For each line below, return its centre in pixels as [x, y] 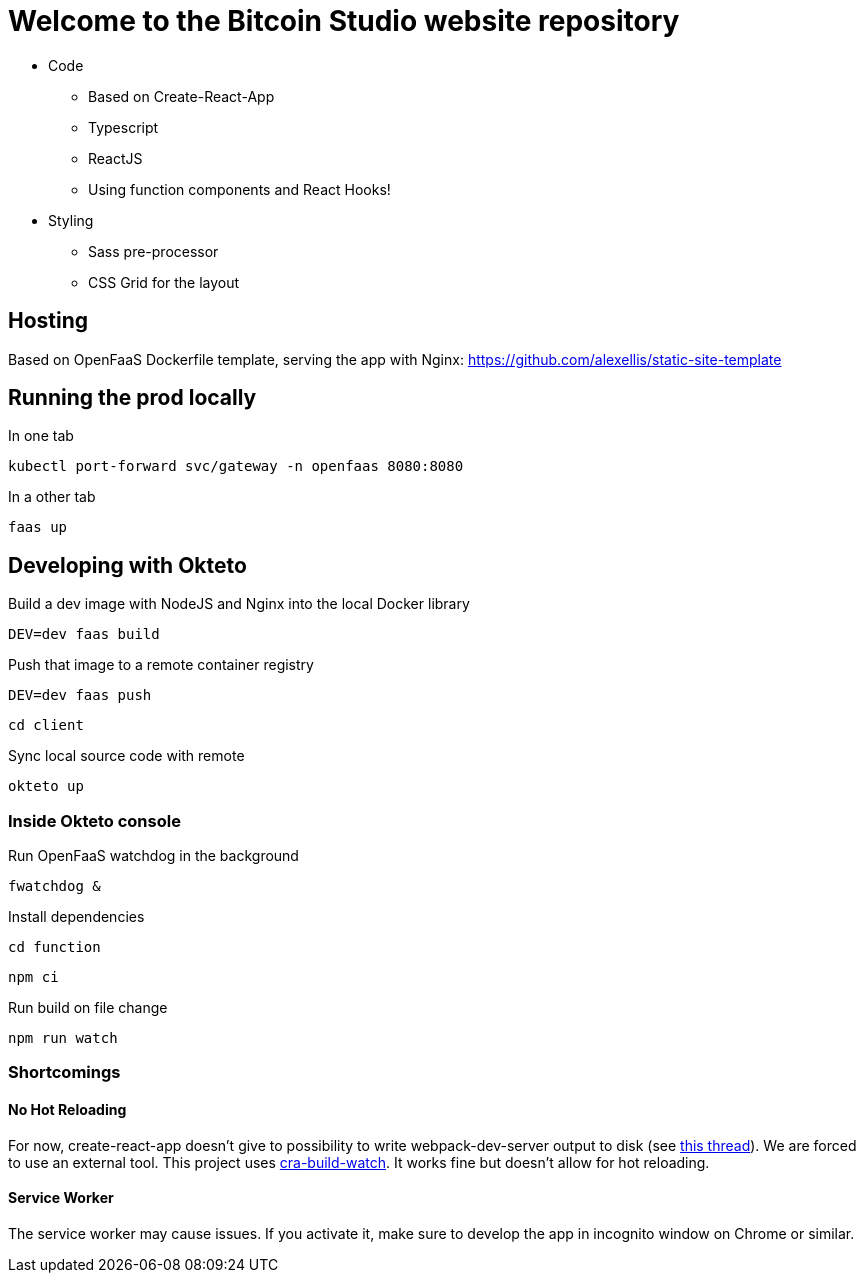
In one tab [41, 436]
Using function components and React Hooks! [239, 189]
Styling [71, 220]
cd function [54, 947]
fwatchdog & [54, 886]
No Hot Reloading [67, 1110]
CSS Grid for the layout [164, 282]
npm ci [33, 977]
